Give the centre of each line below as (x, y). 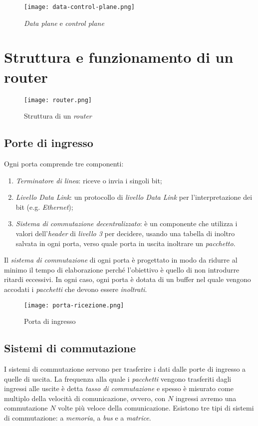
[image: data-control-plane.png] (79, 7)
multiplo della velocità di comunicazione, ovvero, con (85, 398)
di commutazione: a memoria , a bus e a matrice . (78, 417)
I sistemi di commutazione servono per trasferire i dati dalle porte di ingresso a (125, 369)
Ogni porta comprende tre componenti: (64, 164)
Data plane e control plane (64, 23)
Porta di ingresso (50, 321)
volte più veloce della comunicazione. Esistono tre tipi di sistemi (156, 408)
